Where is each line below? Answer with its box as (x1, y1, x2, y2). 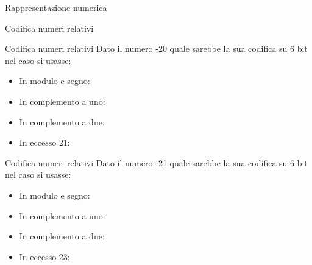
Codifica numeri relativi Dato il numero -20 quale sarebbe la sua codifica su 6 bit (5, 42, 308, 55)
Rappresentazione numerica (5, 1, 107, 13)
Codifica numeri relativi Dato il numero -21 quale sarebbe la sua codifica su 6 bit (5, 156, 308, 169)
